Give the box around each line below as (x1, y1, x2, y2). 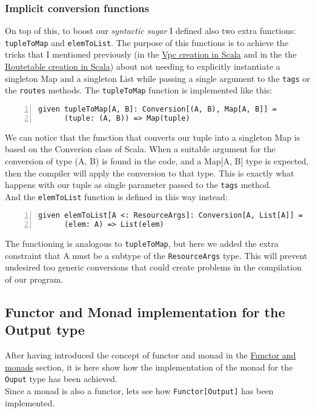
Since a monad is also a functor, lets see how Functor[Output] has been (5, 384, 274, 397)
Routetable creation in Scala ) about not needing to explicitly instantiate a (5, 60, 280, 73)
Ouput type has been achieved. (5, 372, 118, 385)
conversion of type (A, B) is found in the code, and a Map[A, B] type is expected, (5, 154, 309, 167)
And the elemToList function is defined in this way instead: (5, 190, 228, 203)
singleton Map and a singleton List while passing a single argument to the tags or (5, 72, 310, 84)
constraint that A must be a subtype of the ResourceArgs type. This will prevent (5, 249, 308, 261)
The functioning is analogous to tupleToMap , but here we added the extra (5, 237, 279, 250)
